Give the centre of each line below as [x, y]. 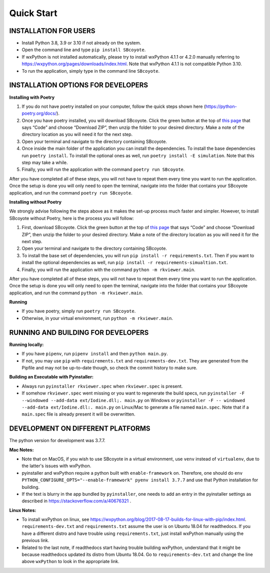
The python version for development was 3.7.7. [57, 441]
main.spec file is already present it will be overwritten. [78, 414]
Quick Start [33, 13]
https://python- [221, 106]
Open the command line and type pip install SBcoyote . [84, 50]
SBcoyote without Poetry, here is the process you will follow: [71, 218]
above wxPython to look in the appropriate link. [70, 561]
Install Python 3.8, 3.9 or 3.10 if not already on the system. [81, 43]
